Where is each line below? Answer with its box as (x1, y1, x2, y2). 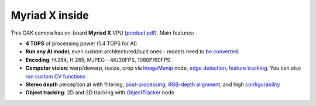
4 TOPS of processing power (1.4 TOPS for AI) (25, 40, 138, 47)
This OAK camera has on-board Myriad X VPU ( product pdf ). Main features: (11, 29, 194, 36)
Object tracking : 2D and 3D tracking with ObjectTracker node (25, 89, 175, 96)
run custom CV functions (25, 73, 86, 80)
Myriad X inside (11, 9, 89, 22)
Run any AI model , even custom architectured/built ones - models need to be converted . (25, 48, 240, 55)
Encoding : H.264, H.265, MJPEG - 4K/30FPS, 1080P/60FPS (25, 56, 171, 63)
